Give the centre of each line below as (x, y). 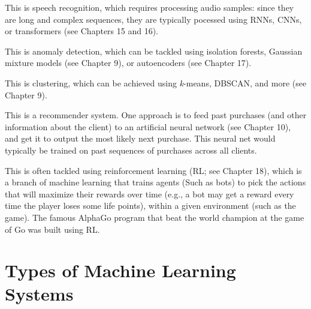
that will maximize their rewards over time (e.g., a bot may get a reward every (150, 193)
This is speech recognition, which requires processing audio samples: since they (150, 7)
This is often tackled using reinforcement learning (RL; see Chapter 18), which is (153, 170)
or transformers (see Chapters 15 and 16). (81, 31)
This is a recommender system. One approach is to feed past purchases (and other (156, 115)
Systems (39, 294)
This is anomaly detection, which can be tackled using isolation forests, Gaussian (154, 51)
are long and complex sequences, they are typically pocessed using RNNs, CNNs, (153, 19)
